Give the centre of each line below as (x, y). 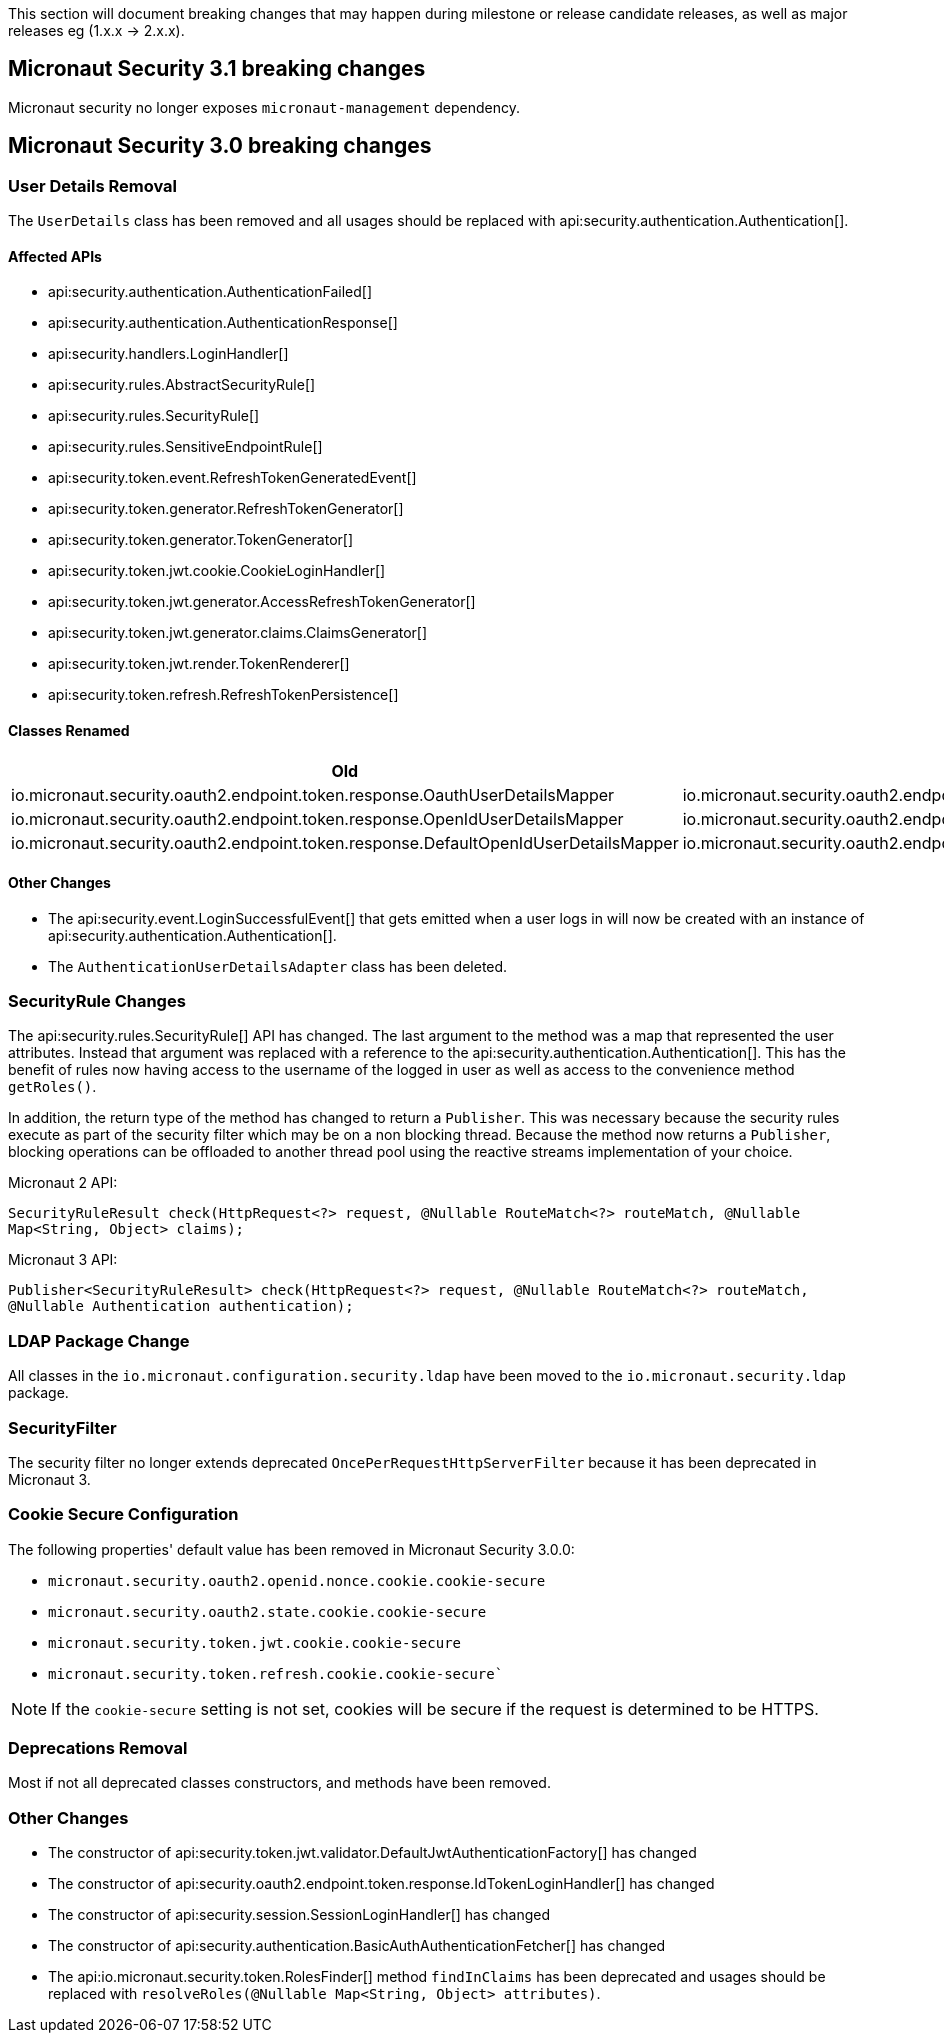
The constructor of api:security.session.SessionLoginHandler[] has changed (299, 1915)
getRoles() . (52, 1087)
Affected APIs (55, 256)
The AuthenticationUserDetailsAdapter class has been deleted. (278, 966)
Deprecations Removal (98, 1748)
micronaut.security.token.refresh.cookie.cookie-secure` (276, 1673)
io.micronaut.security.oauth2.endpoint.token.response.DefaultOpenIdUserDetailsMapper (345, 842)
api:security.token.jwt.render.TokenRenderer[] (199, 664)
